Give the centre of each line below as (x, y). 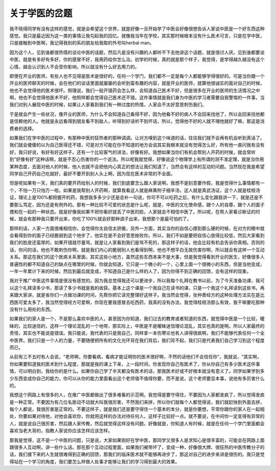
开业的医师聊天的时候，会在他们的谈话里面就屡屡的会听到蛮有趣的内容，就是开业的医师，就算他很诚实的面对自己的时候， (137, 83)
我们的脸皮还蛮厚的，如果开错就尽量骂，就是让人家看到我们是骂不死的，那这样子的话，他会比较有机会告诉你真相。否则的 (137, 243)
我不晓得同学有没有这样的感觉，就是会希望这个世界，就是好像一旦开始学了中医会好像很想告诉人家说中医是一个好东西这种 (137, 29)
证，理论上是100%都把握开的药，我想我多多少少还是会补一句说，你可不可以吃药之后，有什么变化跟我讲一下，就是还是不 (136, 198)
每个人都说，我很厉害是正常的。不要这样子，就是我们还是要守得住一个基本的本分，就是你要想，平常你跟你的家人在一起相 (137, 409)
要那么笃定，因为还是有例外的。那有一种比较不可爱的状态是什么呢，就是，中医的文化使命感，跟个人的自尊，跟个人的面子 (137, 204)
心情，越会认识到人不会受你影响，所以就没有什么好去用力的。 (74, 67)
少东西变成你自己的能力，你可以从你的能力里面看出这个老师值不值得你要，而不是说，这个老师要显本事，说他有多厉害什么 (137, 378)
